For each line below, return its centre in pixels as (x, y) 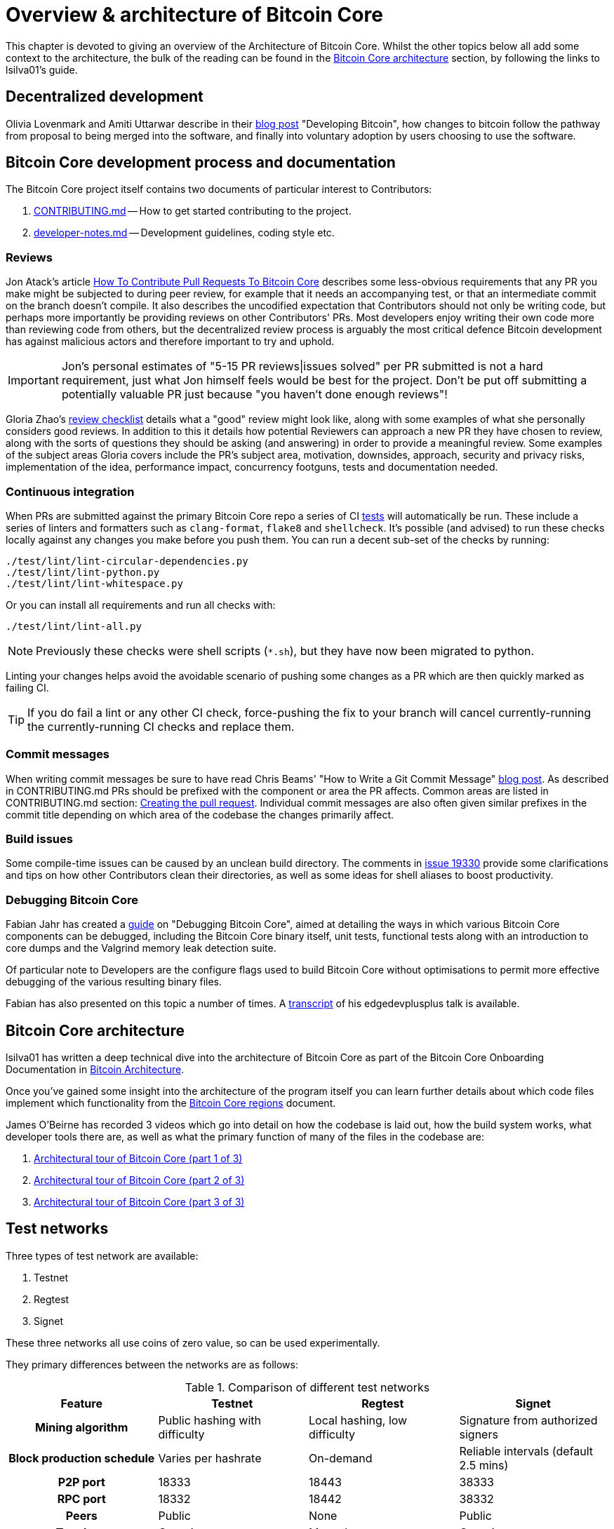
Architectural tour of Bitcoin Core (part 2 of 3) (139, 1180)
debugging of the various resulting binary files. (114, 982)
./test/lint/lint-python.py (83, 572)
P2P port (81, 1482)
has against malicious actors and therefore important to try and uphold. (170, 342)
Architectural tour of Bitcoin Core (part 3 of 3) (139, 1202)
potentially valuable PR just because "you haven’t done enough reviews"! (254, 395)
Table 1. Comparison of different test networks (307, 1387)
